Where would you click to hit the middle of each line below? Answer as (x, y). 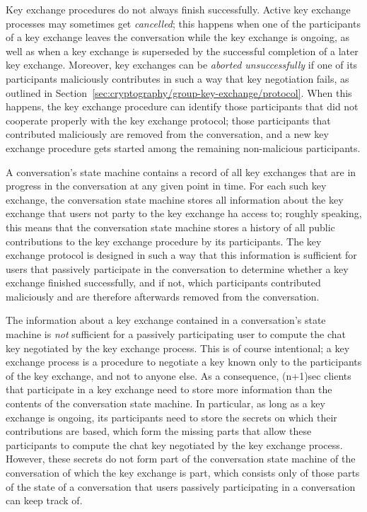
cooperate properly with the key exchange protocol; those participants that (168, 120)
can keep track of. (44, 500)
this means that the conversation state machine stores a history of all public (170, 227)
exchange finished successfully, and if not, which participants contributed (163, 283)
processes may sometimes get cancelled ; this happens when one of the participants (183, 23)
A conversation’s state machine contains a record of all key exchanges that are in (181, 171)
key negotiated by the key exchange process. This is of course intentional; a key (178, 348)
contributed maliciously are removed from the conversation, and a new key (167, 134)
